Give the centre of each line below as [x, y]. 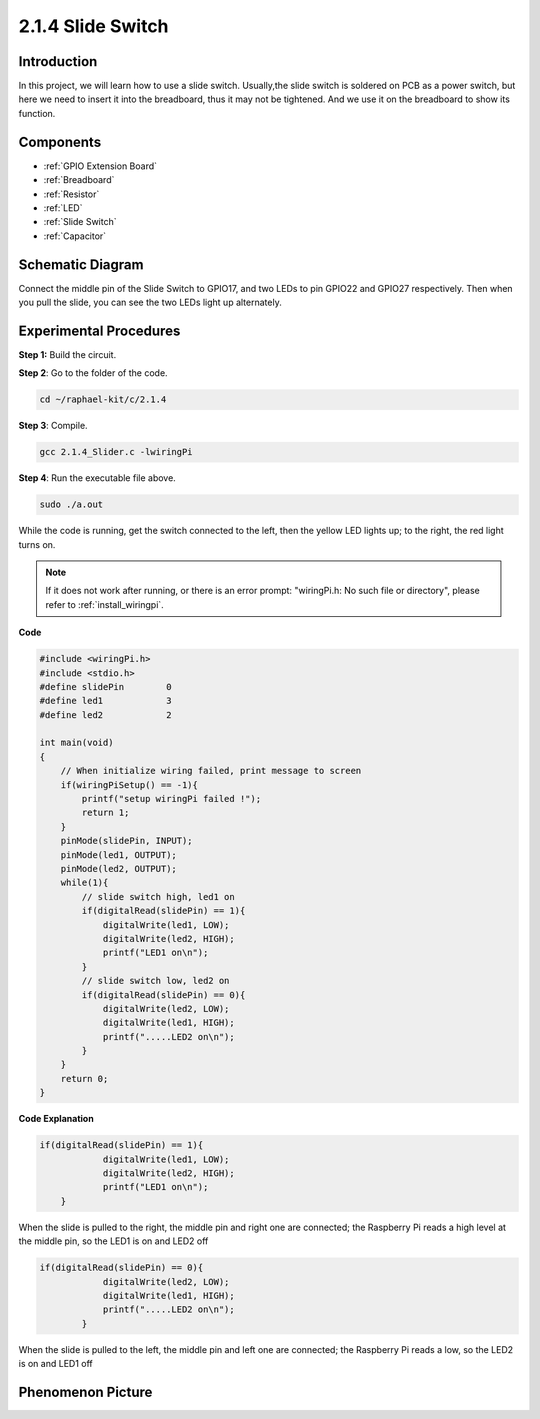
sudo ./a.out [71, 504]
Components [60, 141]
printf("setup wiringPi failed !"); [171, 799]
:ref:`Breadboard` [79, 180]
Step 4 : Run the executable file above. [97, 478]
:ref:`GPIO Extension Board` [100, 166]
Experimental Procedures [99, 330]
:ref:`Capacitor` [75, 236]
